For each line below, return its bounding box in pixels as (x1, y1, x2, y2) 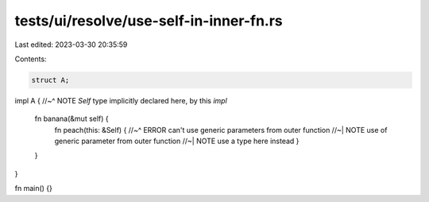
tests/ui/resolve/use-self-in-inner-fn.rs (14, 12, 284, 29)
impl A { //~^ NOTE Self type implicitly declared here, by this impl (14, 95, 228, 105)
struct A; (31, 76, 70, 84)
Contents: (14, 54, 47, 64)
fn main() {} (14, 184, 53, 193)
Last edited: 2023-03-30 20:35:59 (14, 40, 128, 49)
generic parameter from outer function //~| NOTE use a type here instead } (54, 136, 300, 146)
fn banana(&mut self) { (34, 114, 109, 123)
